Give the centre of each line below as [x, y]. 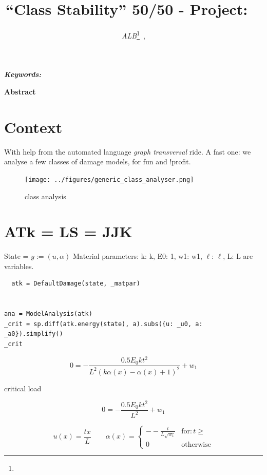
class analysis [45, 196]
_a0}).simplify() [34, 334]
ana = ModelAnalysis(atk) [48, 314]
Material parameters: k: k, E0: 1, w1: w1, [137, 256]
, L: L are [238, 256]
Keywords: [23, 74]
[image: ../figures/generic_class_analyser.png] [109, 179]
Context [33, 127]
